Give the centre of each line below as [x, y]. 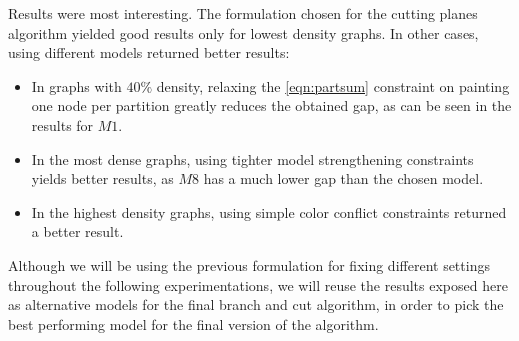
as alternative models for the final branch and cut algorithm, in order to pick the [256, 304]
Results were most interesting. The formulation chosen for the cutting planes [243, 13]
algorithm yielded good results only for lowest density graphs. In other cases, [243, 32]
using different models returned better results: [149, 52]
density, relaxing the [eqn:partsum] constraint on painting [333, 85]
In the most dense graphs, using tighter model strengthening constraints [252, 158]
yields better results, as [102, 178]
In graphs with [76, 85]
